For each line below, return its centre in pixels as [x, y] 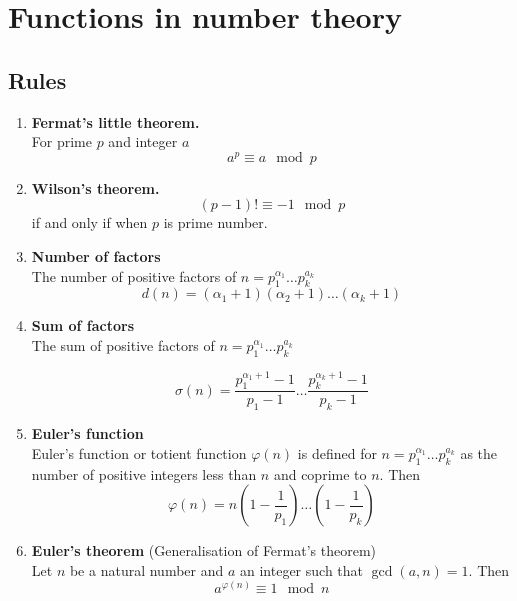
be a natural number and [146, 569]
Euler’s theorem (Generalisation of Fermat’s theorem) [204, 550]
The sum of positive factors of [123, 345]
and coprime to [320, 473]
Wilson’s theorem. [95, 187]
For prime [61, 141]
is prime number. [215, 222]
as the [479, 452]
